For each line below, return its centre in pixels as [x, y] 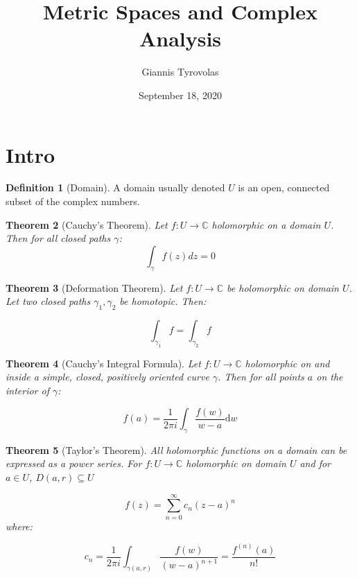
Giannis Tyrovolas [180, 72]
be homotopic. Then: [163, 301]
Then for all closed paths [58, 238]
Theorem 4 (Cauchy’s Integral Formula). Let [103, 363]
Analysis [180, 38]
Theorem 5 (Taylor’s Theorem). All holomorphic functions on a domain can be [176, 449]
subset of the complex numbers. [73, 201]
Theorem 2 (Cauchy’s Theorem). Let [87, 224]
